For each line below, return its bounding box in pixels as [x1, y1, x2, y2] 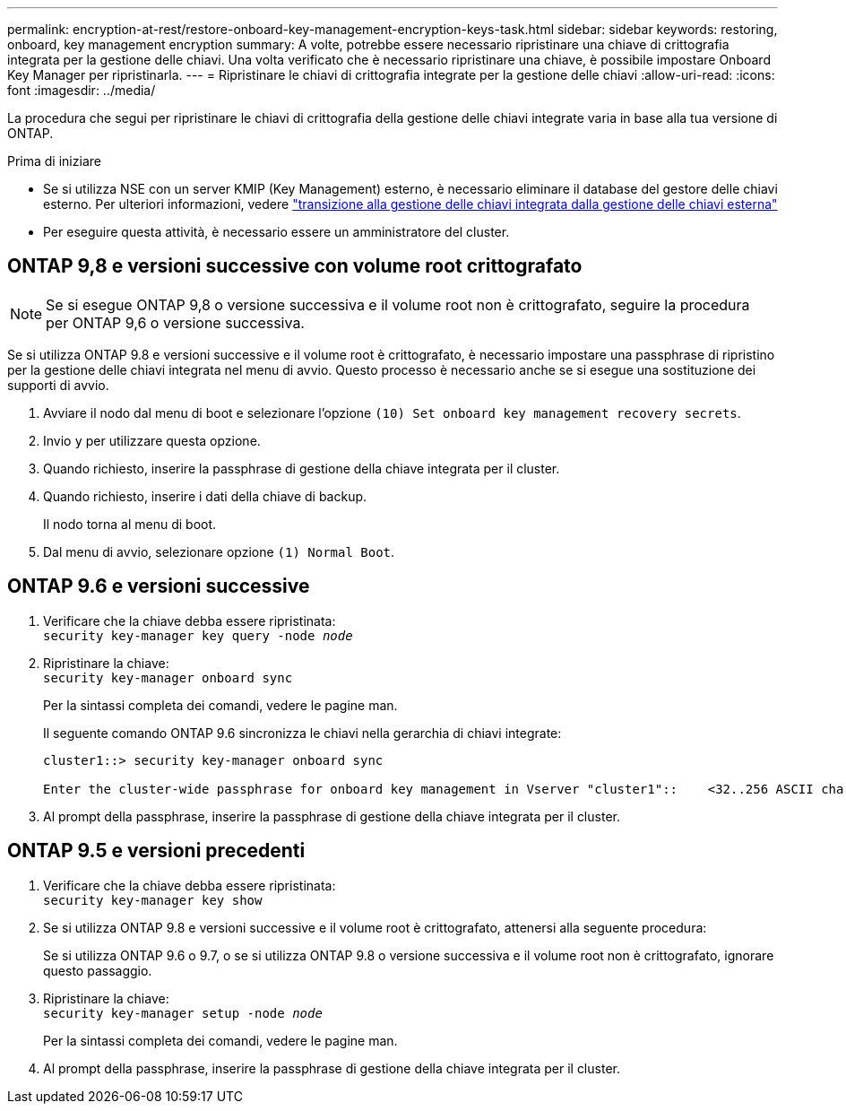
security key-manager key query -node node [43, 628, 353, 643]
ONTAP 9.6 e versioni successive [7, 575, 310, 598]
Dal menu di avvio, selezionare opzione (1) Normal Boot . [43, 543, 395, 560]
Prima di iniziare [7, 153, 101, 169]
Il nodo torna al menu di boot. [43, 516, 217, 532]
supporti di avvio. [7, 377, 109, 393]
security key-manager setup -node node [43, 1005, 323, 1020]
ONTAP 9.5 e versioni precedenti [7, 839, 306, 863]
